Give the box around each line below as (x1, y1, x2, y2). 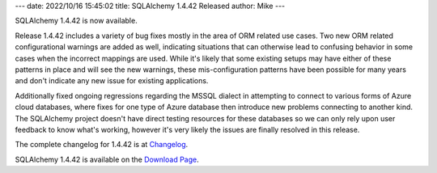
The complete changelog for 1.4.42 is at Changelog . (15, 140, 189, 150)
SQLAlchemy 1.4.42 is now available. (15, 16, 138, 26)
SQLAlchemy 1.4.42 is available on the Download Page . (15, 154, 199, 164)
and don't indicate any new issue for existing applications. (15, 76, 209, 86)
